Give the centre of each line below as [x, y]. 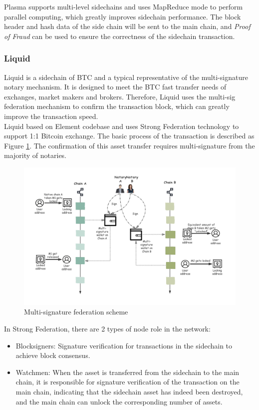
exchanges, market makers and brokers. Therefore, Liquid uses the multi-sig [120, 96]
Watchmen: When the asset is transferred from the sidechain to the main [128, 372]
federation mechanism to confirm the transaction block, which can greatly [117, 106]
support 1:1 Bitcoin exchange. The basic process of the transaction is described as [129, 136]
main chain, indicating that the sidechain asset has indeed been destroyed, [129, 392]
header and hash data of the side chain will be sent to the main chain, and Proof [127, 26]
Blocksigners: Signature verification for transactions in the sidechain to [124, 345]
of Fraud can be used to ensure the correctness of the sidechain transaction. [120, 36]
